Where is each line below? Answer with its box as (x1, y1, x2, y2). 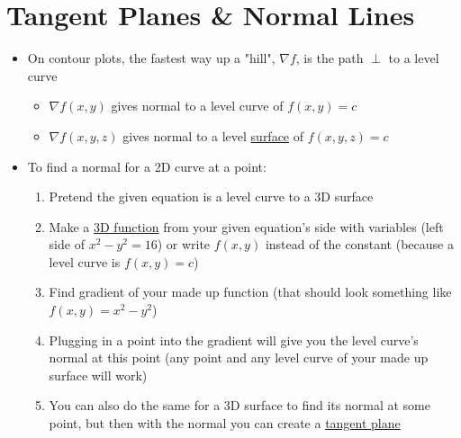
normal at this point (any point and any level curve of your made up (49, 348, 429, 367)
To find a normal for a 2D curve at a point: (27, 156, 267, 175)
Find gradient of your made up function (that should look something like (49, 282, 452, 301)
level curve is (49, 252, 121, 271)
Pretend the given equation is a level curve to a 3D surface (49, 187, 374, 206)
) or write (157, 235, 211, 254)
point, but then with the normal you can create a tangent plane (49, 414, 401, 433)
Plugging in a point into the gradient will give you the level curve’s (49, 330, 419, 349)
